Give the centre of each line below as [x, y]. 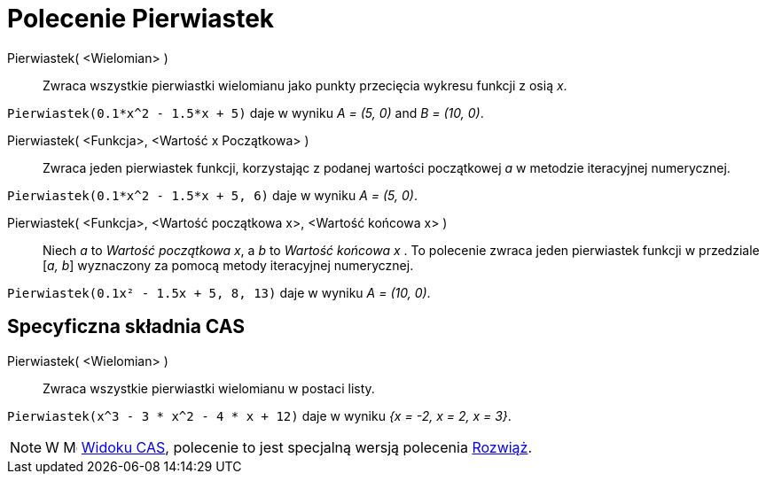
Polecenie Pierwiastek [141, 19]
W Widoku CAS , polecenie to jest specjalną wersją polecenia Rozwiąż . [289, 447]
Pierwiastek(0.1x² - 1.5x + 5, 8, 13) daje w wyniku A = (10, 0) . [219, 292]
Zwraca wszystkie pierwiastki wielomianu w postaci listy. [209, 388]
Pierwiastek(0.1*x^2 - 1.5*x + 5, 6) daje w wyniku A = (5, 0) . [212, 195]
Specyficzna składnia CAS [126, 327]
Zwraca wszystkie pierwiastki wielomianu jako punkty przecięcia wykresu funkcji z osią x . [305, 85]
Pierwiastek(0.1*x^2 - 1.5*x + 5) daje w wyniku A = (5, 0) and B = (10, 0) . [246, 112]
